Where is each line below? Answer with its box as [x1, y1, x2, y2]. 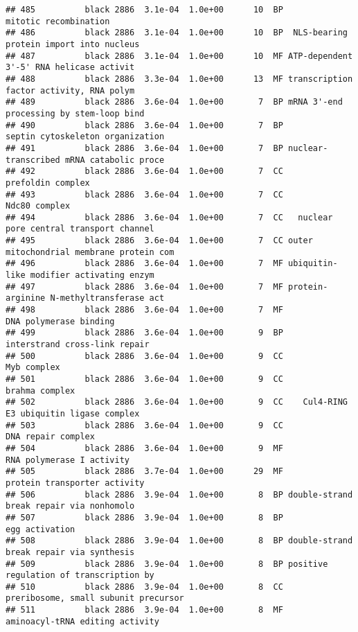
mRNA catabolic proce [64, 155, 165, 165]
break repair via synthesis [6, 547, 135, 557]
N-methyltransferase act [50, 293, 165, 304]
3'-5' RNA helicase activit [6, 62, 135, 73]
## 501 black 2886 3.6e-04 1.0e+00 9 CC [6, 374, 283, 384]
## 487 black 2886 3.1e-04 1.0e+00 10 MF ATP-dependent [6, 51, 353, 61]
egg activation [6, 524, 75, 534]
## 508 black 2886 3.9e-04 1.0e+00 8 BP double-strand [6, 536, 353, 546]
